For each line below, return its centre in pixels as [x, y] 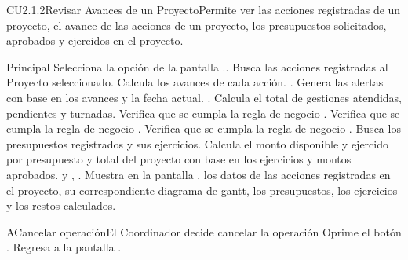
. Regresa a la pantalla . [64, 247]
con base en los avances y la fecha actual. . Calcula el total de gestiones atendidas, [204, 97]
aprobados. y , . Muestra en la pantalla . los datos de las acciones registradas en [199, 174]
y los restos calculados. [61, 205]
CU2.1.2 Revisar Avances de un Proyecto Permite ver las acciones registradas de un [204, 9]
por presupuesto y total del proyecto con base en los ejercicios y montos [179, 159]
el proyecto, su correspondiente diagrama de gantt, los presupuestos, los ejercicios [202, 190]
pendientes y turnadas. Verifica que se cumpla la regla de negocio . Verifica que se [203, 113]
